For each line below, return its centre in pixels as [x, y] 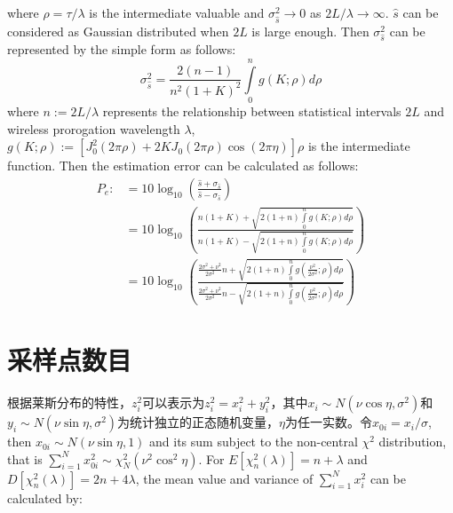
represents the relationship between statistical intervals [252, 111]
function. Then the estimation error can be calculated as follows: [183, 166]
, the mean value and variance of [224, 478]
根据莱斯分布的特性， [69, 403]
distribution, [413, 442]
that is [25, 458]
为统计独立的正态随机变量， [199, 422]
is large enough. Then [310, 31]
